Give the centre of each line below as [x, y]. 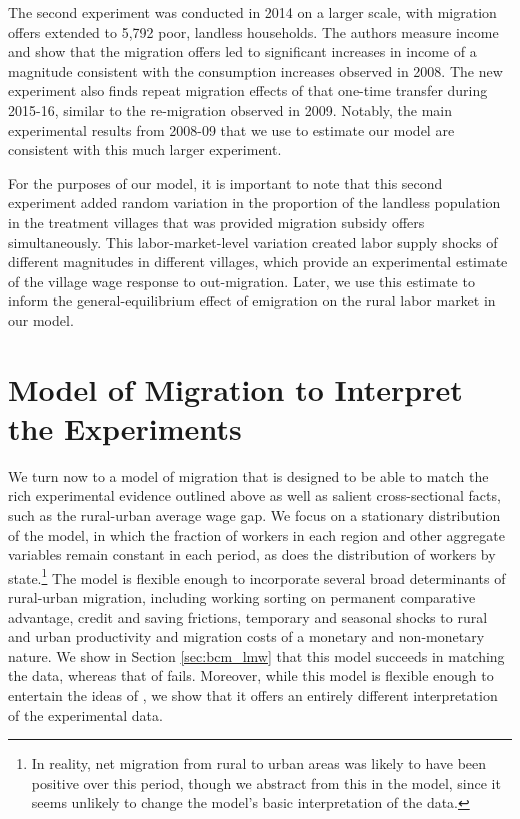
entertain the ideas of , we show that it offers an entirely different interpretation [253, 695]
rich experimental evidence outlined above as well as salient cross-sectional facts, [254, 495]
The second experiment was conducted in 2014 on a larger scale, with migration [252, 12]
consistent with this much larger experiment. [145, 149]
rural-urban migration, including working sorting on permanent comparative [242, 597]
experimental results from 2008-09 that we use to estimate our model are [231, 129]
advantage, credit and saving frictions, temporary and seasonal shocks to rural [248, 616]
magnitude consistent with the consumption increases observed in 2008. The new [255, 70]
